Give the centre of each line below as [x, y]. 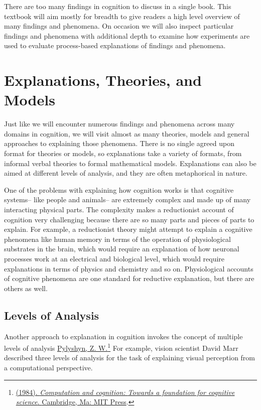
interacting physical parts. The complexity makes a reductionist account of [119, 210]
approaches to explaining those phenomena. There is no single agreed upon [119, 143]
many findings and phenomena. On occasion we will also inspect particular [119, 26]
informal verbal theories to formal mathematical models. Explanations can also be [130, 163]
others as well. [26, 288]
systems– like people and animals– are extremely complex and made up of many [127, 199]
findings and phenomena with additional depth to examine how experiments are [127, 35]
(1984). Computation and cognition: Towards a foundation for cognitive [125, 392]
